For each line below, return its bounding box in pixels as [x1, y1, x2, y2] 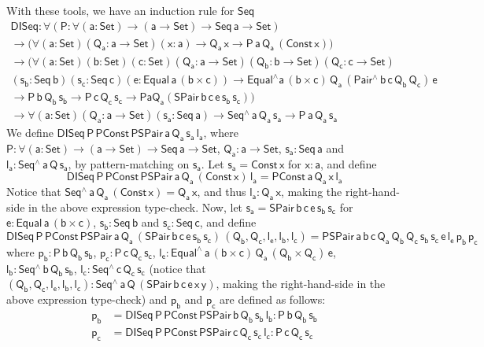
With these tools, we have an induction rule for [6, 2, 235, 18]
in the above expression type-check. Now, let [28, 198, 243, 215]
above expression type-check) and [6, 291, 168, 308]
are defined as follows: [220, 291, 326, 308]
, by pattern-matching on [68, 155, 190, 172]
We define [6, 124, 54, 141]
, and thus [197, 183, 246, 200]
